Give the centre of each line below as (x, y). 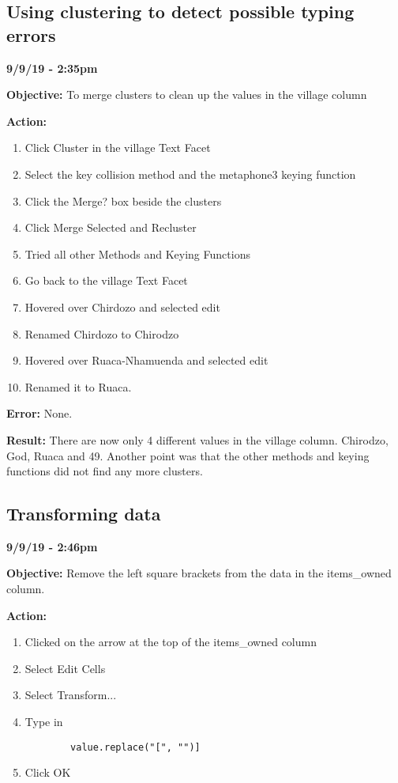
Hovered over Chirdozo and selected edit (122, 306)
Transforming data (84, 514)
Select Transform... (71, 695)
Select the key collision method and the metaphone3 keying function (190, 174)
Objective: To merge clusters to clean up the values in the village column (187, 95)
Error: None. (39, 413)
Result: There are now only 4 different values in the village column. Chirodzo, (197, 439)
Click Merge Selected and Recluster (111, 227)
